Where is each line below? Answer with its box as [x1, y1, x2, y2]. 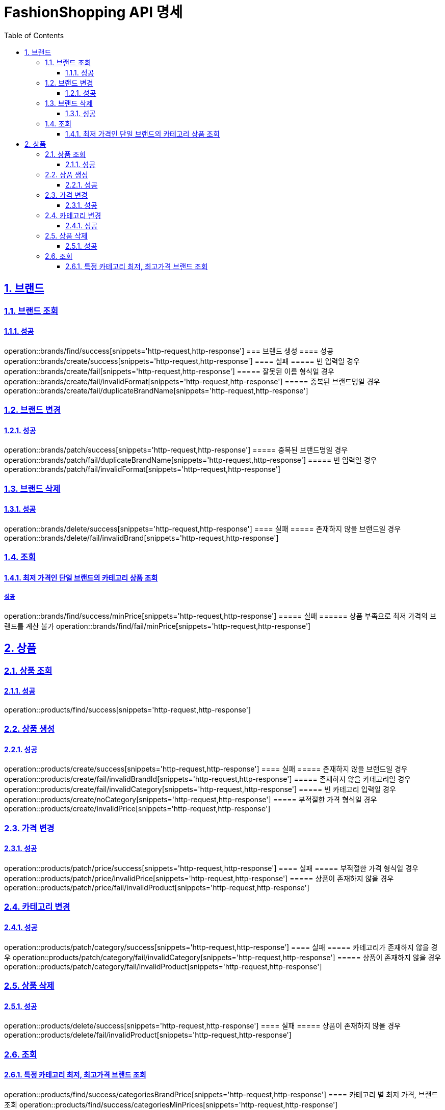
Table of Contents [4, 31, 64, 40]
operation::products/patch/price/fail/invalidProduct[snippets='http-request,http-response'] [4, 883, 309, 892]
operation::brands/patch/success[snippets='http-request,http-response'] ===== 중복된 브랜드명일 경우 [4, 445, 348, 455]
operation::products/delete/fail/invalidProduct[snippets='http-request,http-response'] [4, 1030, 292, 1040]
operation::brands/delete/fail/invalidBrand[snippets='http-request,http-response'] [4, 534, 279, 542]
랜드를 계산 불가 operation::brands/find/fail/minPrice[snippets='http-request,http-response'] [4, 621, 311, 630]
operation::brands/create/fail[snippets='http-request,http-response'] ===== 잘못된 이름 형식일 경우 [4, 366, 334, 376]
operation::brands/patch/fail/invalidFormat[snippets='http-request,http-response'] [4, 465, 281, 474]
